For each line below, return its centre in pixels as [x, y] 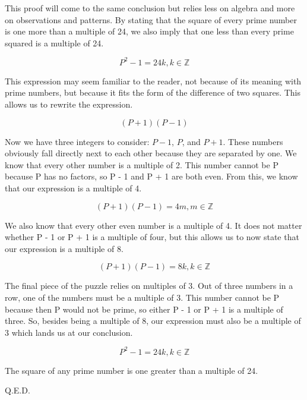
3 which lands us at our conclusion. [69, 332]
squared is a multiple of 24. [54, 42]
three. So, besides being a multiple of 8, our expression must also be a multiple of [153, 321]
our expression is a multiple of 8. [64, 248]
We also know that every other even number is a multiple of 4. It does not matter [153, 225]
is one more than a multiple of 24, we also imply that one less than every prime [149, 31]
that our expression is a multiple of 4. [73, 188]
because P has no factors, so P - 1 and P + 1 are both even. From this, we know [151, 176]
